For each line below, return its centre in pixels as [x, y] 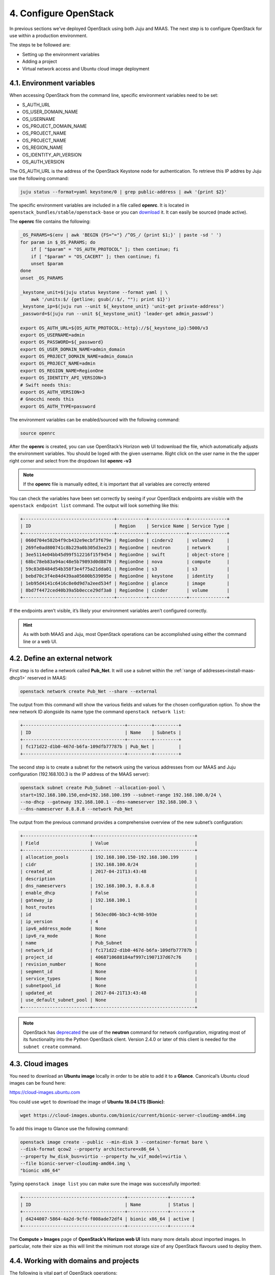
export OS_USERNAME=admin [52, 335]
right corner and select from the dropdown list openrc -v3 [71, 461]
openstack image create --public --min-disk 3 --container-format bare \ [114, 1142]
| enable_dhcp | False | [109, 893]
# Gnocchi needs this [47, 399]
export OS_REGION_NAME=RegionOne [62, 371]
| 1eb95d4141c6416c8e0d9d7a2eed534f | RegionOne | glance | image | [125, 583]
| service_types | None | [109, 979]
